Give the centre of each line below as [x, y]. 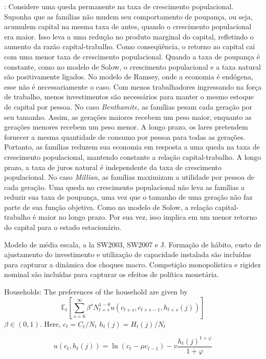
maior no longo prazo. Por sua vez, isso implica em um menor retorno [148, 217]
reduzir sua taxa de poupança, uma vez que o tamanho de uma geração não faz [128, 197]
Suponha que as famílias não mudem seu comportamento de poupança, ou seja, [128, 16]
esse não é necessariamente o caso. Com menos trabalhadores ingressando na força [133, 86]
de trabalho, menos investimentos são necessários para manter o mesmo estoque [129, 97]
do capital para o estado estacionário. [63, 227]
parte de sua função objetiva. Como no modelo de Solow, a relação [108, 207]
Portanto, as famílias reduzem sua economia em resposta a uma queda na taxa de [132, 147]
